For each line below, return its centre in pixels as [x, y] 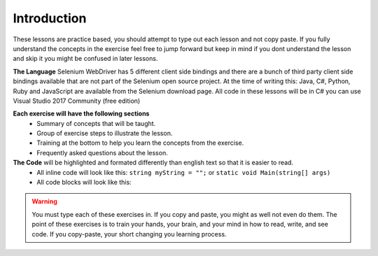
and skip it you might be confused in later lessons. [85, 59]
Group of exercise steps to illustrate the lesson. [105, 134]
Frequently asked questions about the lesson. [102, 152]
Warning [44, 201]
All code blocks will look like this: [84, 183]
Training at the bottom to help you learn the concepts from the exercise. [140, 143]
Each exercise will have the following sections [81, 114]
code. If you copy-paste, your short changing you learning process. [129, 234]
